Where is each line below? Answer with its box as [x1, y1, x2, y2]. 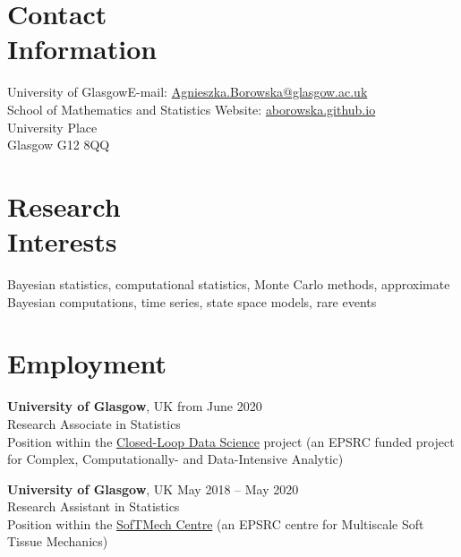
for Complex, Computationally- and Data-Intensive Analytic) [7, 450, 344, 468]
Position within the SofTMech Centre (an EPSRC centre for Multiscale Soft [7, 514, 424, 533]
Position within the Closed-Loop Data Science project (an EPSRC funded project [7, 432, 455, 450]
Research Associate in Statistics [7, 414, 181, 433]
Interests [7, 223, 117, 260]
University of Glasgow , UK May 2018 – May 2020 [7, 479, 299, 498]
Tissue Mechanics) [7, 532, 108, 551]
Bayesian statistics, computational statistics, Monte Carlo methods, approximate [7, 275, 450, 293]
